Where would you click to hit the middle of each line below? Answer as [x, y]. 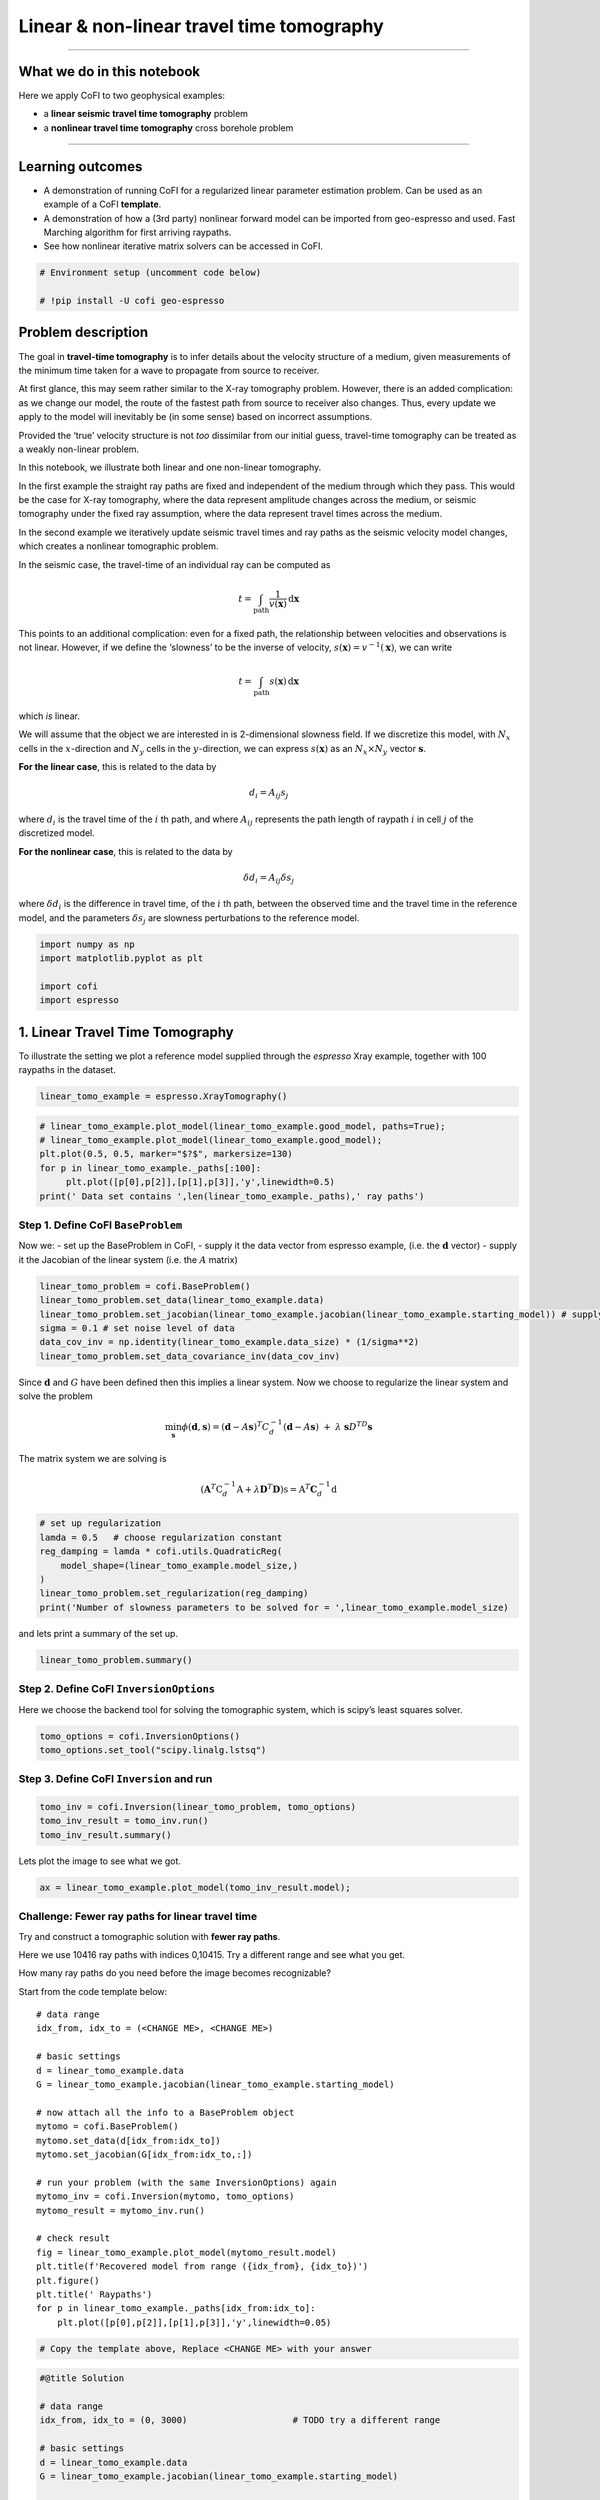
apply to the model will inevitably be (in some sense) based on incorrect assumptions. [195, 417]
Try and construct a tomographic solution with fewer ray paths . [149, 1936]
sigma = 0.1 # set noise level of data [137, 1328]
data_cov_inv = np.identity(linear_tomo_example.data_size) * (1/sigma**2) [229, 1342]
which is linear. [49, 716]
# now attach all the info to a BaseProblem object [165, 2112]
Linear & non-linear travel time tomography [201, 26]
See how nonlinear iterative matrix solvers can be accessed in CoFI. [183, 246]
